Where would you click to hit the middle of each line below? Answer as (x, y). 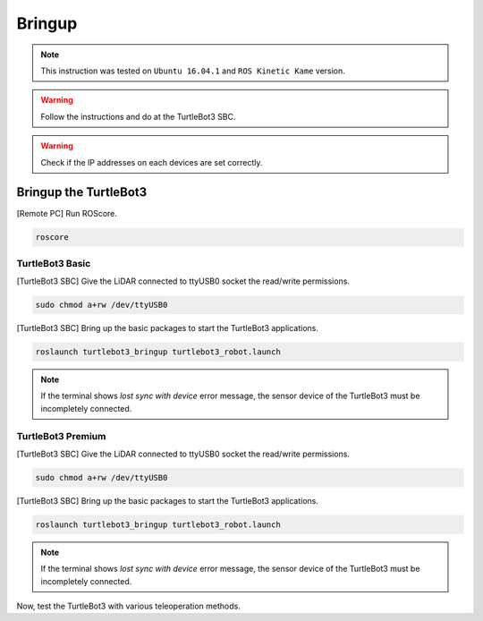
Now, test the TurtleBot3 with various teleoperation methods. (128, 606)
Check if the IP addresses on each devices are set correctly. (152, 162)
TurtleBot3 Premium (61, 436)
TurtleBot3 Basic (54, 263)
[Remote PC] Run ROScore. (67, 214)
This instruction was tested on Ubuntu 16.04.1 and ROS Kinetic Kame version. (193, 71)
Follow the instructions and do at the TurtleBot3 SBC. (138, 116)
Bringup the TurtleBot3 (82, 192)
